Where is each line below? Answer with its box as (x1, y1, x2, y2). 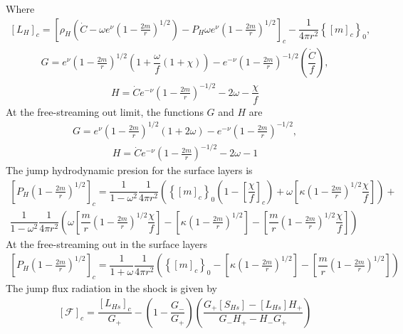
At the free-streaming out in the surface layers (6, 236, 208, 251)
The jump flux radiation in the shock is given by (6, 281, 217, 296)
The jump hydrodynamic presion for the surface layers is (6, 163, 253, 178)
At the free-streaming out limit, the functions (6, 104, 204, 119)
